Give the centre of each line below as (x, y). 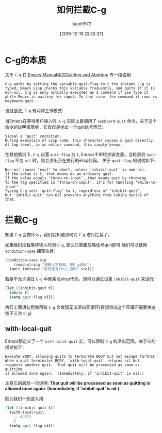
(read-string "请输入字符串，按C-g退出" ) (52, 265)
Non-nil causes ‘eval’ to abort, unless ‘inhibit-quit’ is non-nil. (76, 170)
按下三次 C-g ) (18, 313)
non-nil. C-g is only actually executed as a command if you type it (77, 92)
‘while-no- (146, 182)
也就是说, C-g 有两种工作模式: (34, 110)
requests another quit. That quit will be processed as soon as (72, 365)
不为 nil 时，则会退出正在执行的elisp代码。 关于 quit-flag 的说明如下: (85, 160)
